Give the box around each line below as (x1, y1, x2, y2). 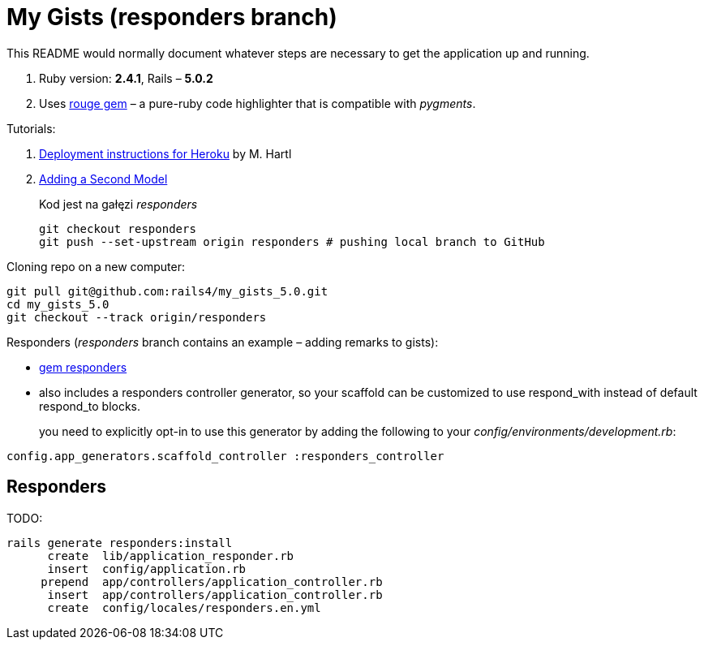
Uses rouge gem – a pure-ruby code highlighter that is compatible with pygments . (39, 96, 476, 110)
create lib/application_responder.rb (47, 549, 294, 562)
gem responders (39, 360, 127, 374)
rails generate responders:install (6, 536, 233, 549)
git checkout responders (39, 222, 196, 235)
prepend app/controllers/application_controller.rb (41, 575, 383, 588)
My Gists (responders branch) (6, 3, 337, 31)
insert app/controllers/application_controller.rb (47, 588, 383, 601)
